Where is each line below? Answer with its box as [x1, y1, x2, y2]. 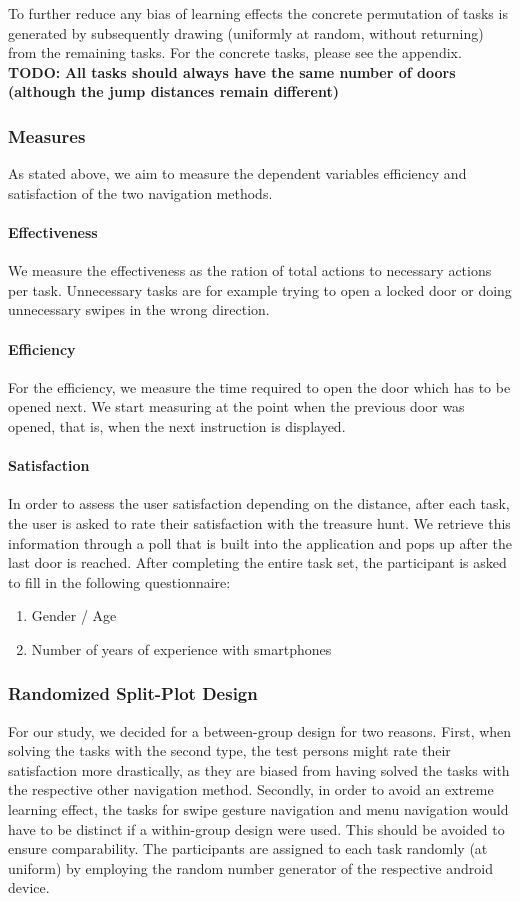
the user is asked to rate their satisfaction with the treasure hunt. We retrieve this [8, 512, 511, 533]
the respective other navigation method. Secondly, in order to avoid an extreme [8, 779, 494, 800]
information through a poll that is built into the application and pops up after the [8, 532, 512, 553]
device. [8, 877, 50, 898]
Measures [8, 123, 86, 148]
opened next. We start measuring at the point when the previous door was [8, 396, 465, 417]
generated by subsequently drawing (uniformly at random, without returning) [8, 22, 484, 43]
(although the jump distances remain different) [8, 81, 339, 102]
